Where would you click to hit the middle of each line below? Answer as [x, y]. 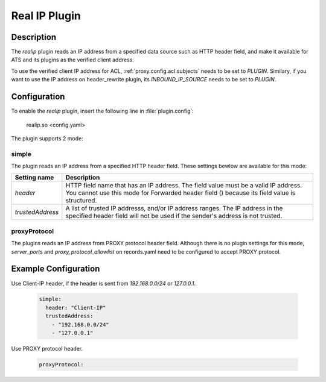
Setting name [34, 178]
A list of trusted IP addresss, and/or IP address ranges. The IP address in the [174, 208]
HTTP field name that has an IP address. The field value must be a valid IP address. [184, 186]
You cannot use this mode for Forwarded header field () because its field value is [181, 193]
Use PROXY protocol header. [47, 349]
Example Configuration [56, 269]
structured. [81, 201]
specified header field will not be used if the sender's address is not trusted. [174, 216]
